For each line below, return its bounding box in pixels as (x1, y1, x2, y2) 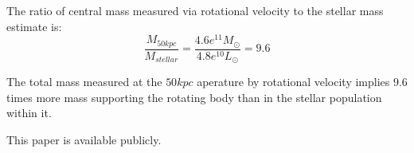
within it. (6, 104, 52, 121)
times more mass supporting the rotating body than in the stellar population (6, 88, 382, 105)
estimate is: (6, 18, 62, 34)
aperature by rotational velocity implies (197, 73, 390, 90)
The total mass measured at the (6, 73, 162, 90)
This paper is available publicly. (6, 131, 162, 147)
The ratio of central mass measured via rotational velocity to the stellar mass (6, 2, 384, 18)
